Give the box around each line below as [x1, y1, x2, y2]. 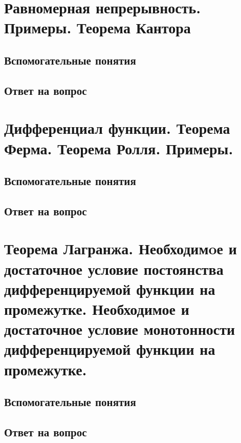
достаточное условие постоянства [4, 258, 224, 279]
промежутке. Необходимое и [4, 298, 189, 319]
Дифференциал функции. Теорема [4, 117, 230, 138]
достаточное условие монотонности [4, 318, 235, 339]
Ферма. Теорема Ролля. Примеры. [4, 137, 233, 158]
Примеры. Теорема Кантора [4, 17, 191, 38]
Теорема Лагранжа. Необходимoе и [4, 238, 237, 259]
